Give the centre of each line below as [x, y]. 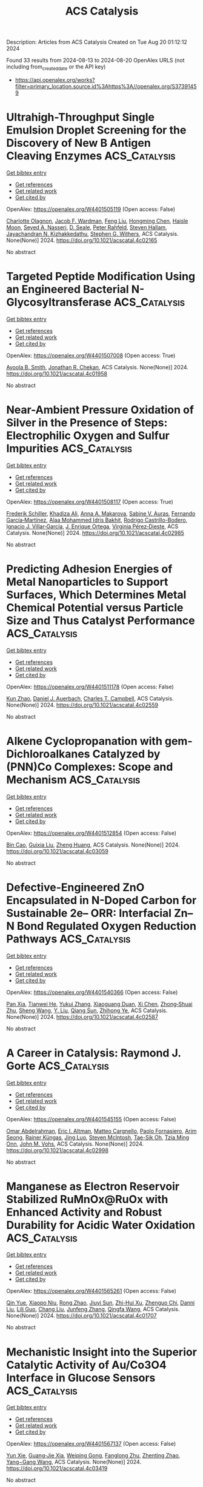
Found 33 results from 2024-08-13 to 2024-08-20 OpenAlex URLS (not [95, 60]
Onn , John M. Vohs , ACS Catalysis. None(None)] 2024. [75, 1144]
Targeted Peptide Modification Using [101, 277]
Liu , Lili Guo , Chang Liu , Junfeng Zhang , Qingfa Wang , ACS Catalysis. [93, 1309]
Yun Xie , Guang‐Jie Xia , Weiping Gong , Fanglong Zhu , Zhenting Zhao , [93, 1455]
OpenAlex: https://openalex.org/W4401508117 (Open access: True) [90, 502]
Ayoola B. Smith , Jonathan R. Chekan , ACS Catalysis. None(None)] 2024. [98, 367]
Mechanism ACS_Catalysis [73, 780]
